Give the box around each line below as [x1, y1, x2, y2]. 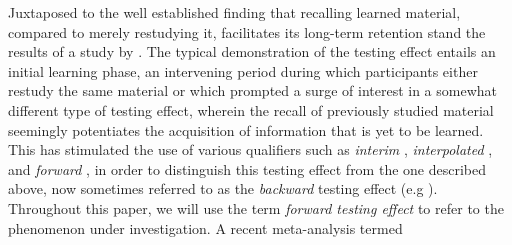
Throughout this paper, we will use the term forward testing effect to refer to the [8, 197, 504, 218]
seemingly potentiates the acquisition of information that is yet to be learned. [8, 119, 484, 140]
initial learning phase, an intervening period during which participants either [8, 60, 478, 81]
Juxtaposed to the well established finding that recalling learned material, [8, 2, 461, 22]
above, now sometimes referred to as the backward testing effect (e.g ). [8, 178, 438, 199]
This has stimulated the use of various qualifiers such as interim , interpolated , [8, 139, 493, 160]
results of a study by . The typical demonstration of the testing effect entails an [8, 41, 496, 62]
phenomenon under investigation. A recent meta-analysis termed [8, 217, 403, 238]
